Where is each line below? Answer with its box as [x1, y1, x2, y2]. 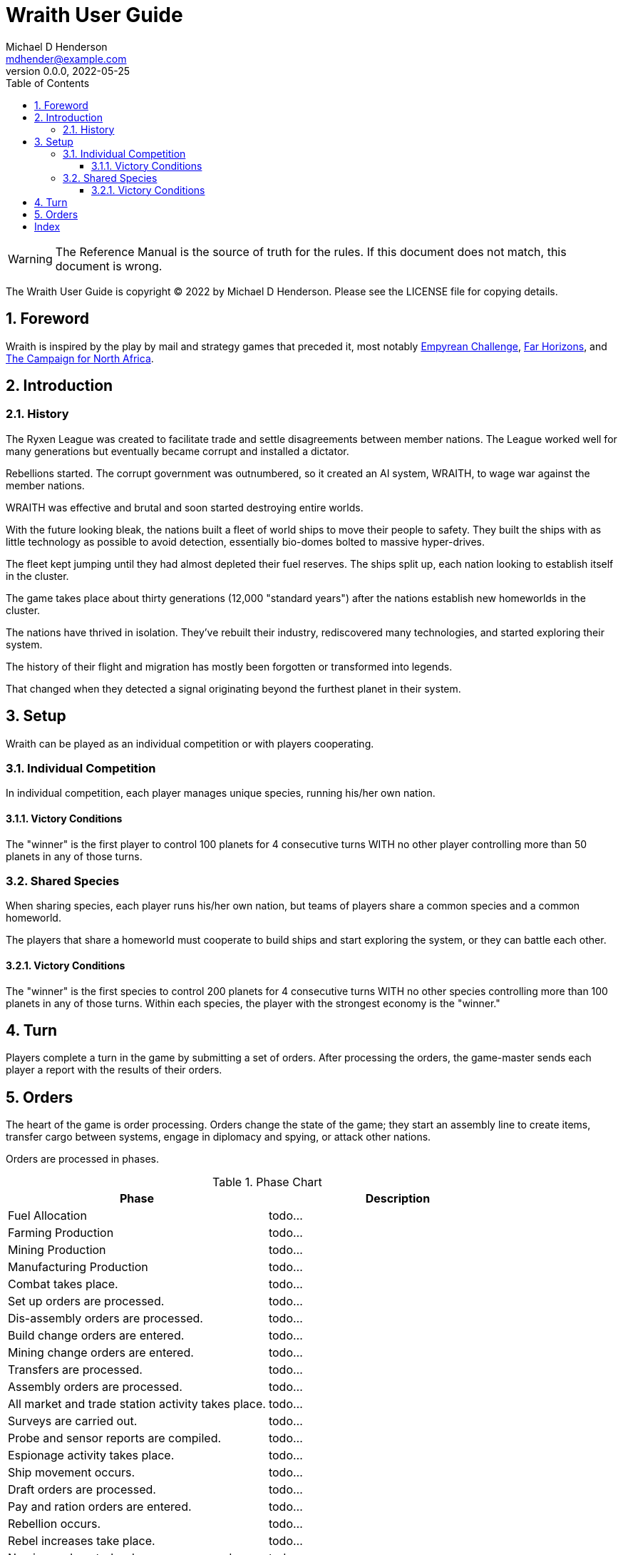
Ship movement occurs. [8, 1465, 135, 1480]
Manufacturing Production [8, 1260, 148, 1275]
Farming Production [8, 1225, 114, 1240]
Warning [8, 251, 53, 266]
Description [365, 1191, 431, 1206]
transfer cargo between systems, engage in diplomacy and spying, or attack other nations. [6, 1131, 431, 1143]
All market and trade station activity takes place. [8, 1397, 266, 1412]
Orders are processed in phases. [6, 1153, 159, 1166]
